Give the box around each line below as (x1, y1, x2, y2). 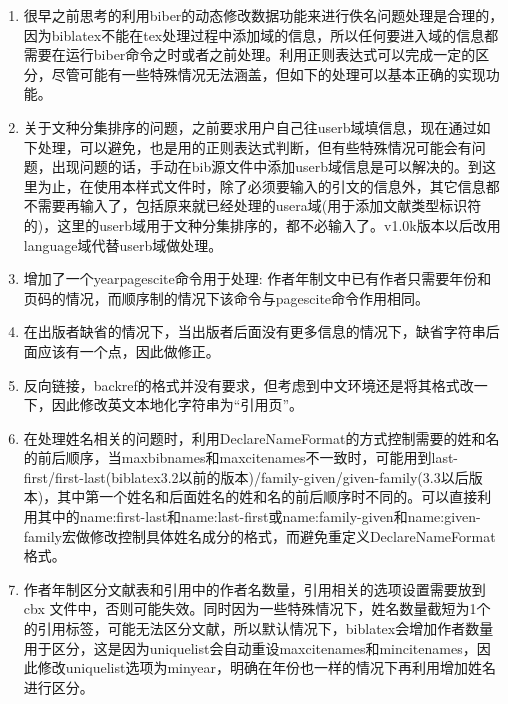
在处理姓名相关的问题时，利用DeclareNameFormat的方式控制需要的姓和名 (23, 427, 500, 448)
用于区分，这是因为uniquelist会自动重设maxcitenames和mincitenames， (23, 637, 477, 658)
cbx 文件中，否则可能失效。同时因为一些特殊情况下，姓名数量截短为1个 (23, 598, 491, 619)
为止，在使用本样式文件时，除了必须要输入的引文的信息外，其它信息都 (37, 175, 500, 196)
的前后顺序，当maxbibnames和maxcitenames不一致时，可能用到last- (23, 447, 459, 468)
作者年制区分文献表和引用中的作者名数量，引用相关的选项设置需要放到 (23, 578, 486, 599)
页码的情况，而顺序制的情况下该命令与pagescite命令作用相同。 (23, 287, 430, 308)
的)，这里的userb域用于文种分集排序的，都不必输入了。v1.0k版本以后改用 (23, 214, 501, 235)
